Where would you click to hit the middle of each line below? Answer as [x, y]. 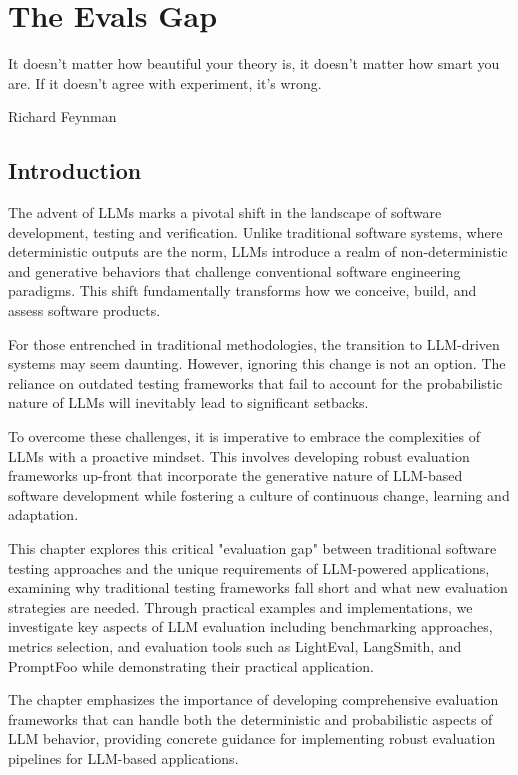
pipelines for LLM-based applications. [123, 757]
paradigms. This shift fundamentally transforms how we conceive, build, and [242, 290]
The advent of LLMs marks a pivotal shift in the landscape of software [225, 212]
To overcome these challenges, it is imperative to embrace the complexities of [244, 436]
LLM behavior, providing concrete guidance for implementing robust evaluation [252, 738]
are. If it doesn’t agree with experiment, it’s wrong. [165, 82]
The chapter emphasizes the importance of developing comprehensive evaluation [253, 699]
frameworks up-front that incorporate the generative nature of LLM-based [235, 475]
